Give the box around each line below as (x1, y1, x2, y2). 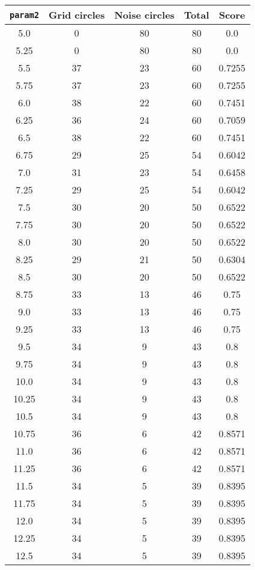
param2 (10, 10, 40, 20)
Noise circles (114, 8, 175, 22)
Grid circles (49, 8, 105, 22)
